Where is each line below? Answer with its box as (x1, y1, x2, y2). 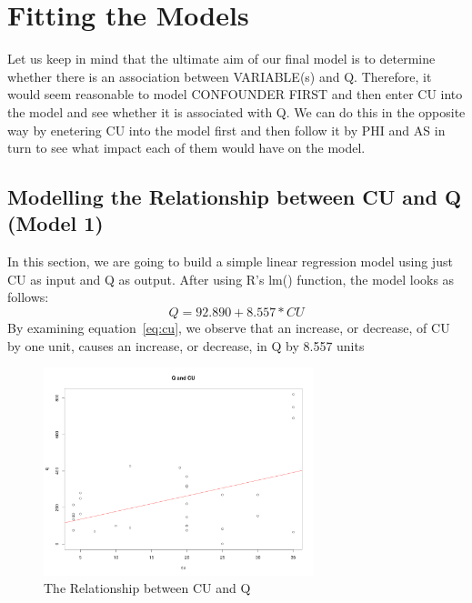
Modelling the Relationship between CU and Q (7, 183, 462, 211)
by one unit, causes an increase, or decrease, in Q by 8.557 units (7, 336, 365, 355)
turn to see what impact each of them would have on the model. (7, 138, 366, 157)
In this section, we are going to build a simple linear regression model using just (7, 252, 453, 271)
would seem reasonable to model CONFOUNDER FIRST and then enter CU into (7, 85, 463, 104)
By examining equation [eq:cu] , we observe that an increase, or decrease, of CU (7, 318, 450, 337)
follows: (7, 287, 49, 307)
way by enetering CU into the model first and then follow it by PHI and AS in (7, 120, 446, 139)
